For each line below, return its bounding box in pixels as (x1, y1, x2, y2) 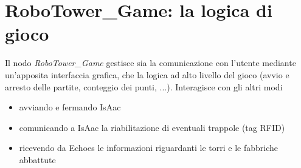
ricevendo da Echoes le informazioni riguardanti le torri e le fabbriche (19, 141, 279, 154)
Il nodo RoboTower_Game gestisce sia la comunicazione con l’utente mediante (5, 56, 296, 69)
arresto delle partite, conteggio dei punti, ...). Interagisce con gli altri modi (5, 80, 283, 93)
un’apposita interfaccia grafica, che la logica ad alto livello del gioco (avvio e (5, 68, 289, 81)
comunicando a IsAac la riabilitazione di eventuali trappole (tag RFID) (19, 121, 285, 133)
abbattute (19, 153, 56, 166)
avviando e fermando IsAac (19, 101, 121, 113)
